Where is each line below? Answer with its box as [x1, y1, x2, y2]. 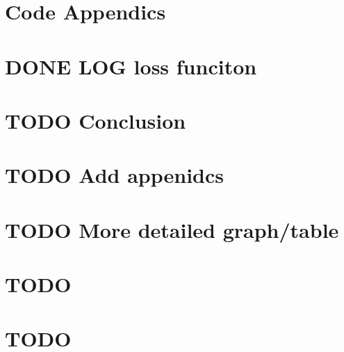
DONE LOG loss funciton [5, 51, 257, 80]
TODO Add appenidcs [5, 161, 224, 189]
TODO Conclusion [5, 106, 186, 134]
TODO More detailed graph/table [5, 215, 339, 243]
